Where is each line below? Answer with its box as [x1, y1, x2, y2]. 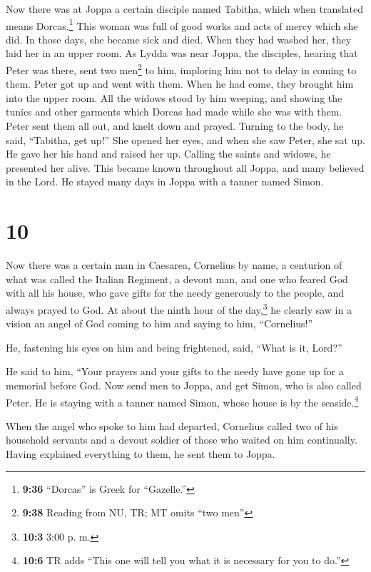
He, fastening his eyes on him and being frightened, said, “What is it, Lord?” [6, 339, 342, 354]
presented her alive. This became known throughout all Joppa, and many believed [6, 160, 365, 175]
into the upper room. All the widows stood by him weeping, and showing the [6, 90, 342, 105]
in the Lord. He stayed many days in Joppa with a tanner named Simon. [6, 174, 324, 189]
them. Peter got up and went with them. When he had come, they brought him [6, 76, 354, 91]
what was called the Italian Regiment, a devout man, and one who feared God [6, 271, 348, 286]
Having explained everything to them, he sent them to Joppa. [6, 446, 275, 461]
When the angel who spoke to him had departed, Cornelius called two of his [6, 418, 338, 433]
